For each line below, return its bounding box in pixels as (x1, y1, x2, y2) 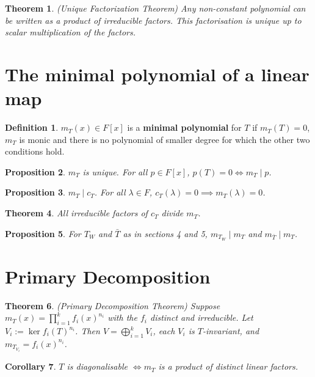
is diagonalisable (67, 360, 128, 373)
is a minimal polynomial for (127, 121, 242, 134)
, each (153, 324, 175, 337)
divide (161, 207, 184, 219)
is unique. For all (82, 165, 148, 178)
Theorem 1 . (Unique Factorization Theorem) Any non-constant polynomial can (5, 2, 306, 14)
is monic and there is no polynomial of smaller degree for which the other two (19, 133, 310, 145)
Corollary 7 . (5, 360, 56, 373)
